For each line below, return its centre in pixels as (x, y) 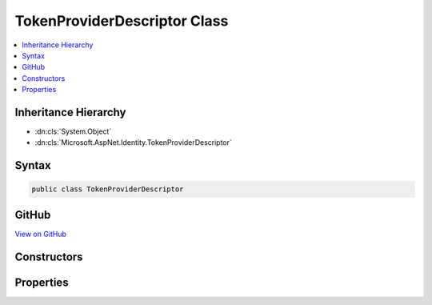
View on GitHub (41, 234)
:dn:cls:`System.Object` (73, 131)
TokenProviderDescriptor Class (122, 21)
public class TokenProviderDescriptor (108, 189)
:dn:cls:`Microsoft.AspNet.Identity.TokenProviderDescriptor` (133, 142)
